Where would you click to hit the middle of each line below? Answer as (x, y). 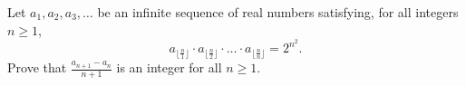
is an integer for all (169, 67)
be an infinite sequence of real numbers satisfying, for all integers (278, 12)
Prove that (37, 67)
